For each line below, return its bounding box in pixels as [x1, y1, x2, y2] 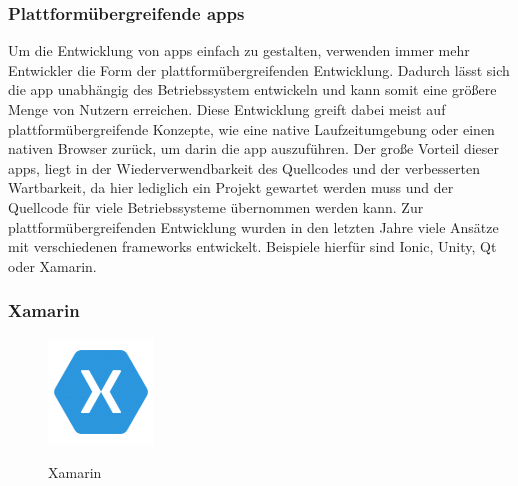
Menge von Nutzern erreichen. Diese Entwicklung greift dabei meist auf [8, 99, 446, 119]
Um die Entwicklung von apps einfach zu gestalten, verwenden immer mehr [8, 40, 470, 61]
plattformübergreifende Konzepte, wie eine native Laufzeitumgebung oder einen [8, 118, 495, 139]
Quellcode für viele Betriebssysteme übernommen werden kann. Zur [8, 196, 424, 217]
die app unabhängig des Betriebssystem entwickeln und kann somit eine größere [8, 79, 497, 100]
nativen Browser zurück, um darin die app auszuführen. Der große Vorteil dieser [8, 138, 500, 159]
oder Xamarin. [8, 255, 97, 276]
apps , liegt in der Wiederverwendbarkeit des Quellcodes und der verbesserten [8, 157, 481, 178]
